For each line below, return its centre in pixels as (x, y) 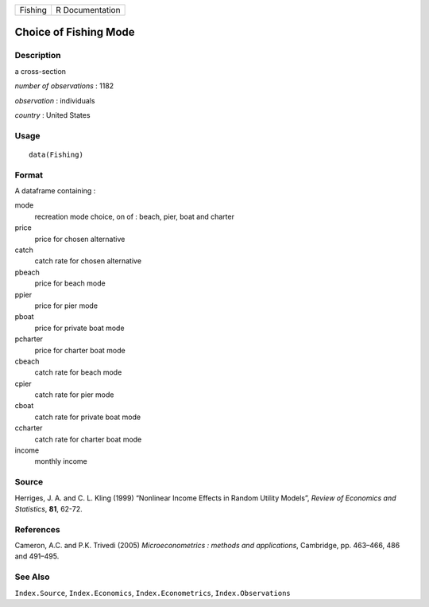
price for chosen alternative (80, 239)
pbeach (27, 272)
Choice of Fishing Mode (75, 32)
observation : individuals (55, 100)
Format (29, 175)
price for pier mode (66, 305)
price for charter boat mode (80, 350)
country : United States (52, 115)
